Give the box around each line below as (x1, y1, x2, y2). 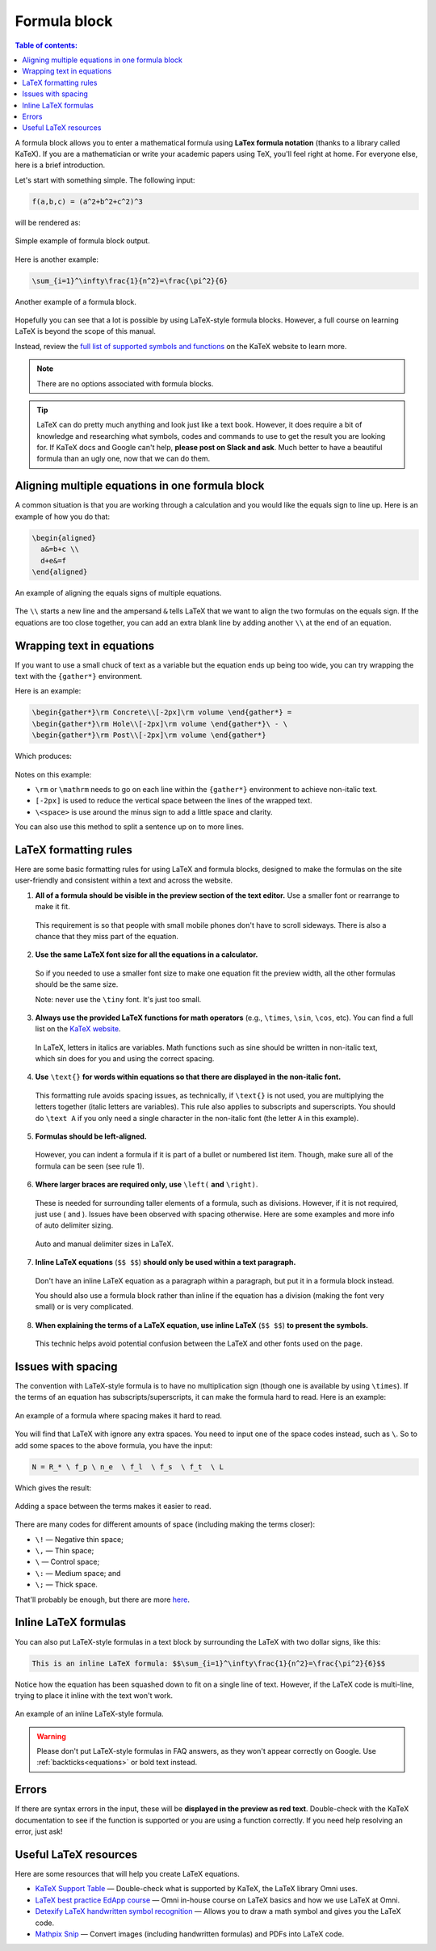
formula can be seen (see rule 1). (35, 1161, 145, 1171)
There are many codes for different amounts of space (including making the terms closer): (15, 1519, 315, 1529)
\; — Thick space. (35, 1580, 99, 1590)
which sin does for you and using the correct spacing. (35, 1054, 215, 1064)
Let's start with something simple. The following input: (15, 175, 195, 185)
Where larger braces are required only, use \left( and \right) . (35, 1180, 258, 1190)
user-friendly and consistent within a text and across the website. (15, 875, 233, 885)
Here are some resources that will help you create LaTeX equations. (15, 1869, 240, 1879)
